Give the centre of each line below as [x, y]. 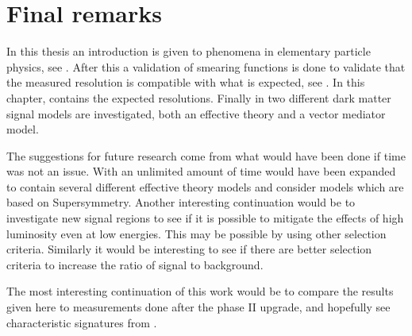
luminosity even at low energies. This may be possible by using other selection [196, 233]
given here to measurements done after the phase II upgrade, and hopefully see [198, 307]
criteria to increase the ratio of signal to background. [135, 264]
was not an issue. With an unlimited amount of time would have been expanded [201, 171]
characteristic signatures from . [82, 322]
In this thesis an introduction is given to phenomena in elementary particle [189, 51]
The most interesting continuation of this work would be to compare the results [200, 291]
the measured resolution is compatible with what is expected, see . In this [186, 82]
